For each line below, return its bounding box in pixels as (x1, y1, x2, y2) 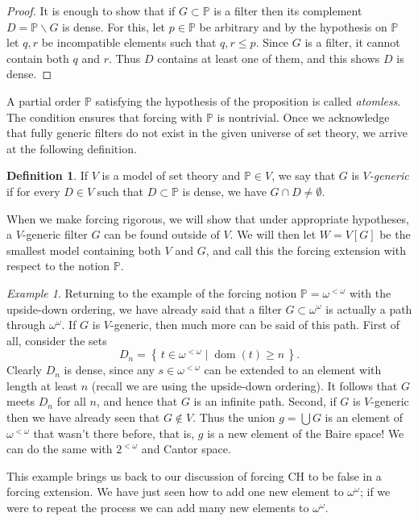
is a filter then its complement (213, 2, 362, 19)
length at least (6, 377, 77, 394)
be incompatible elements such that (41, 34, 217, 51)
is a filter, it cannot (304, 34, 400, 51)
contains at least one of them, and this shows (157, 49, 380, 66)
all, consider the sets (6, 331, 107, 348)
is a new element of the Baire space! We (207, 424, 404, 441)
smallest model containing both (6, 241, 161, 258)
